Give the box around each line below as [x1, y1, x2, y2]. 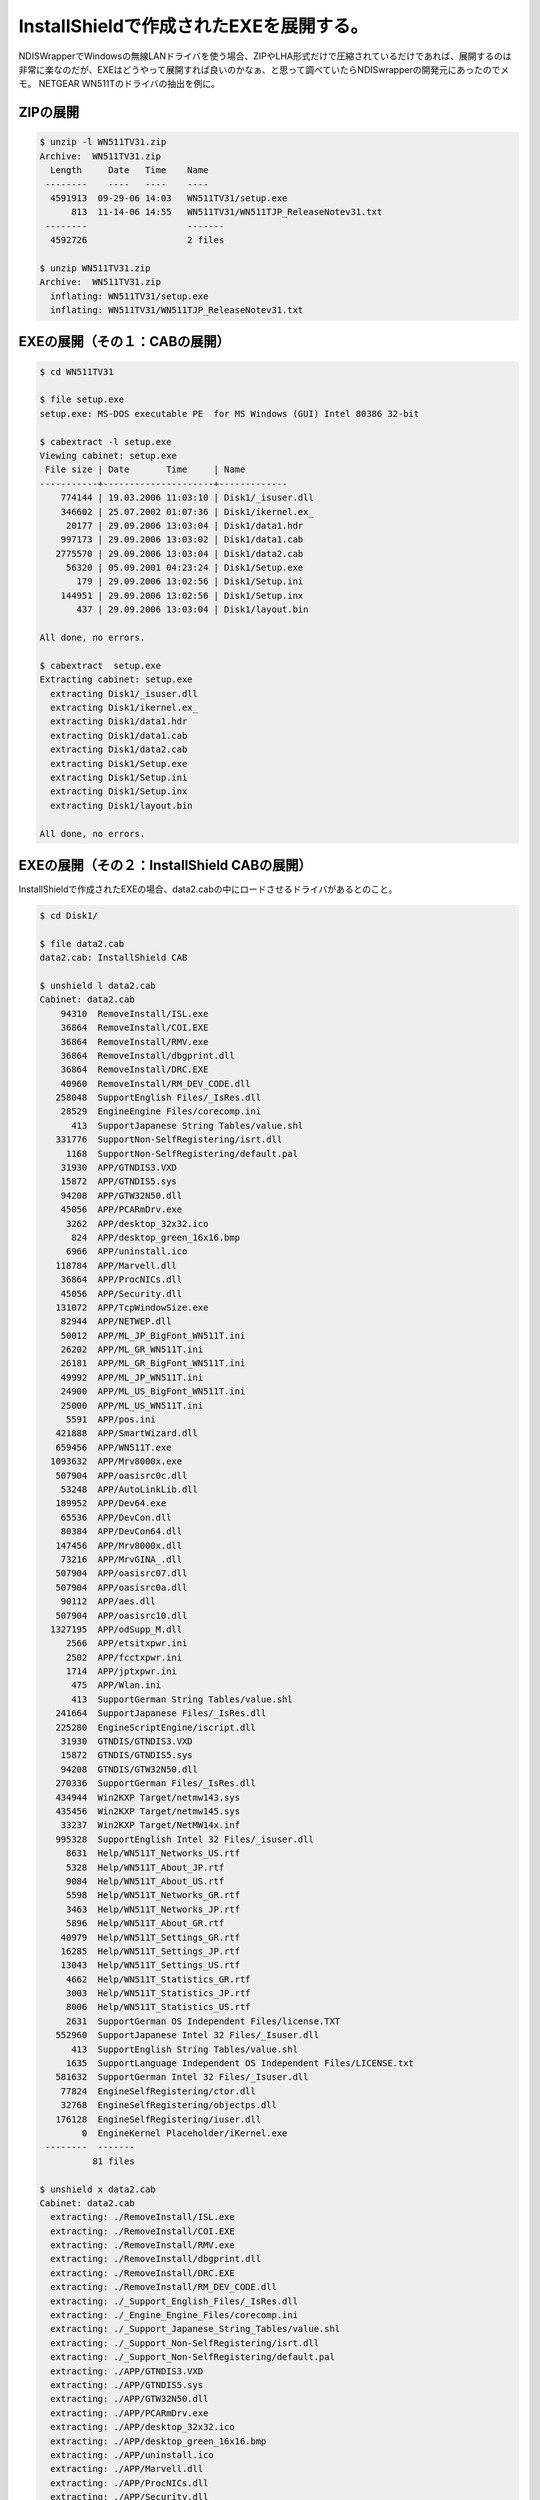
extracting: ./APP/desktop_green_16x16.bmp [50, 2435, 267, 2447]
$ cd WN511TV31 [39, 366, 114, 377]
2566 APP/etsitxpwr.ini [65, 1638, 188, 1649]
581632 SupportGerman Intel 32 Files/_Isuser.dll [55, 2071, 309, 2083]
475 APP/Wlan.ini [71, 1680, 162, 1691]
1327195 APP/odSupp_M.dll [50, 1623, 183, 1635]
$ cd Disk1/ [39, 910, 99, 921]
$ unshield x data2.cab [39, 2183, 157, 2195]
